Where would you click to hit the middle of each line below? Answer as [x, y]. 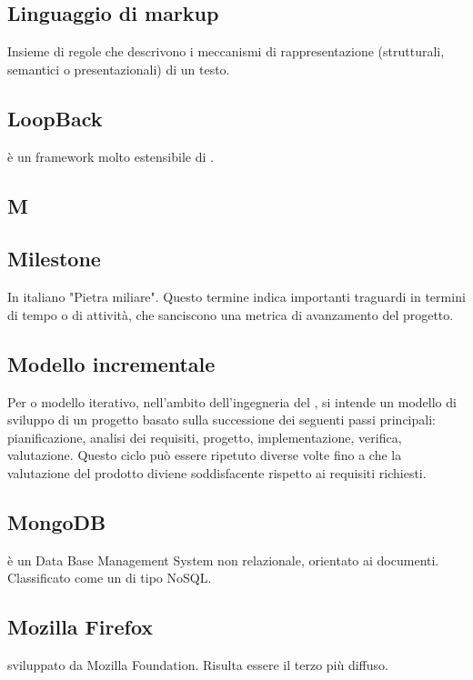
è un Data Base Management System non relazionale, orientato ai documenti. [223, 560]
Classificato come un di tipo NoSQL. [110, 578]
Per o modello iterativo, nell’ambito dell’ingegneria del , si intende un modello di [232, 401]
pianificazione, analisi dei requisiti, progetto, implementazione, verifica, [205, 437]
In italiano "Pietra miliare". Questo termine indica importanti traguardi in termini [236, 297]
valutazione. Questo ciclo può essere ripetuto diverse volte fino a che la [205, 455]
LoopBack [55, 118]
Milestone [54, 259]
